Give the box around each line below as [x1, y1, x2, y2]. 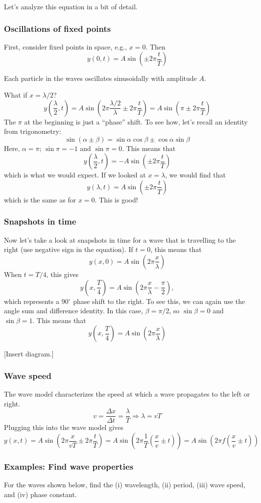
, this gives [46, 269, 79, 279]
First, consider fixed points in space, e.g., [4, 41, 127, 51]
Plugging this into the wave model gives [4, 422, 123, 432]
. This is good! [95, 194, 138, 204]
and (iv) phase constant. [4, 489, 77, 499]
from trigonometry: [4, 126, 61, 136]
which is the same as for [4, 194, 76, 204]
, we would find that [165, 170, 226, 180]
